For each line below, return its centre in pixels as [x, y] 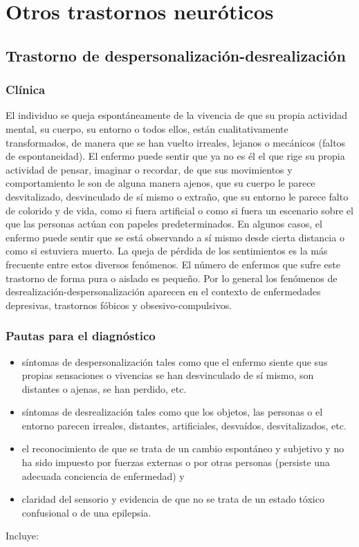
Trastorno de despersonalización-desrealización [176, 55]
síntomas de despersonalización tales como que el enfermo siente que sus [175, 361]
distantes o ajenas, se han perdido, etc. [104, 388]
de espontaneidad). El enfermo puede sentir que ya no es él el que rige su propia [175, 156]
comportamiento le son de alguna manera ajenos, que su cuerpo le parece [160, 183]
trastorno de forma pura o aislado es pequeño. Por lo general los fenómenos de [172, 278]
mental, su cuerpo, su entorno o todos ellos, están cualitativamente [147, 128]
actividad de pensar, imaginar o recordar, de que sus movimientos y [149, 169]
